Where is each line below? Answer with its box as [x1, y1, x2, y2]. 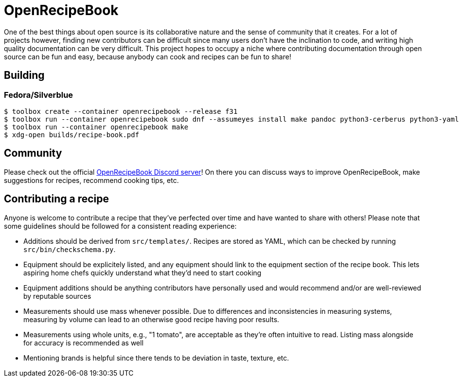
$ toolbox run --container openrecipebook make [4, 123, 189, 131]
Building [4, 69, 45, 82]
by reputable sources [23, 291, 91, 300]
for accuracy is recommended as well [23, 338, 144, 347]
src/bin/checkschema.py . [23, 245, 116, 254]
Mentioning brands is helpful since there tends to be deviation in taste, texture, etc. [23, 353, 289, 362]
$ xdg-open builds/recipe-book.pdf [4, 130, 140, 139]
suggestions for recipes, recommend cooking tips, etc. [4, 176, 179, 184]
